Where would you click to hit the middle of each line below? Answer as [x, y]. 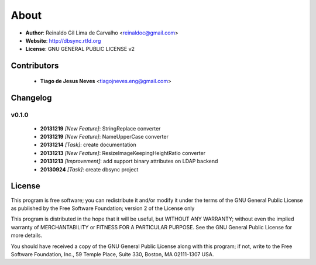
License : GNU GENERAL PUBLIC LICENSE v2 [80, 49]
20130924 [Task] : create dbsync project [89, 169]
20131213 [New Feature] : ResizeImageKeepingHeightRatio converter [123, 153]
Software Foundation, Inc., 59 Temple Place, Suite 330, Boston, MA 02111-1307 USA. [112, 254]
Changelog [31, 97]
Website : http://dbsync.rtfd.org [63, 40]
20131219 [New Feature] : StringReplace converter [100, 128]
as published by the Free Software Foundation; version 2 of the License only [103, 208]
